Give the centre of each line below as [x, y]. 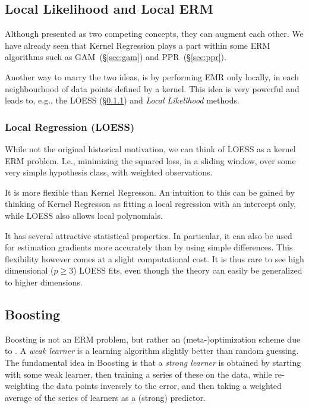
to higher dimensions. [44, 282]
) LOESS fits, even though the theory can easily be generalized [188, 270]
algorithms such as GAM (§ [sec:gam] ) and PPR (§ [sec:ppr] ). [116, 57]
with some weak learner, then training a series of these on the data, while [138, 374]
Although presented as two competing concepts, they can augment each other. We [154, 34]
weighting [22, 386]
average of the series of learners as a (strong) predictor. [105, 397]
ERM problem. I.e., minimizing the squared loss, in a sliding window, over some [150, 160]
